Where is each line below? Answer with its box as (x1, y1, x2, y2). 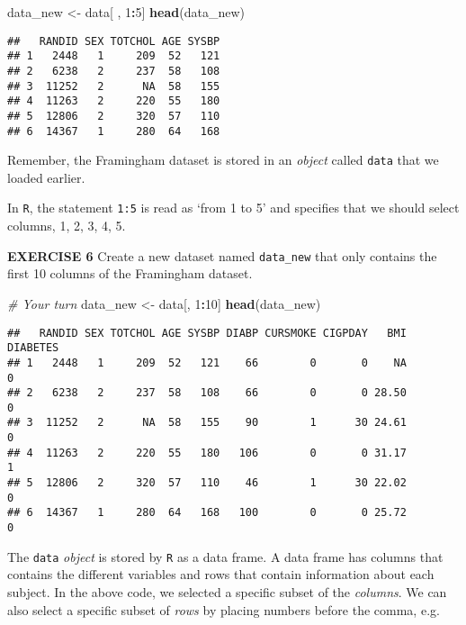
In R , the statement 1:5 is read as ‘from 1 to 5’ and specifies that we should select (7, 198, 460, 217)
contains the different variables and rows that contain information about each (7, 565, 435, 584)
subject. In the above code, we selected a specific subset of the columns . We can (7, 582, 447, 601)
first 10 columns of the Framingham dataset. (7, 264, 253, 283)
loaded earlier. (7, 168, 85, 186)
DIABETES (7, 341, 59, 355)
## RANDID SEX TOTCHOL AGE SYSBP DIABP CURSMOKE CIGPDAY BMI (7, 326, 407, 340)
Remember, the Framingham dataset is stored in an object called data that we (7, 150, 439, 169)
